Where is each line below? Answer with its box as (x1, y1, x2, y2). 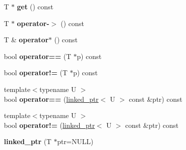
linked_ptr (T (4, 136, 52, 147)
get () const (17, 1, 54, 11)
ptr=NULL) (57, 136, 93, 147)
